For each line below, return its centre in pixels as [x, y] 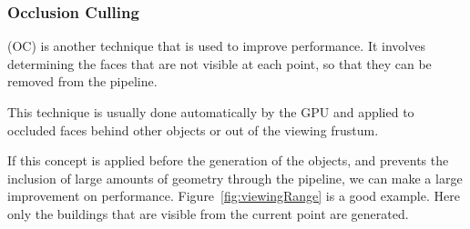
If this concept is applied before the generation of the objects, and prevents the [228, 160]
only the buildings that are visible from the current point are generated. [208, 213]
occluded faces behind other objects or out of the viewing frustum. [193, 129]
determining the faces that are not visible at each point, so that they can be [220, 63]
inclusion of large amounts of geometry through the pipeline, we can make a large [235, 178]
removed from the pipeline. [82, 81]
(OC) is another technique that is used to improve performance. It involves [216, 46]
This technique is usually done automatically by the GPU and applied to [211, 112]
